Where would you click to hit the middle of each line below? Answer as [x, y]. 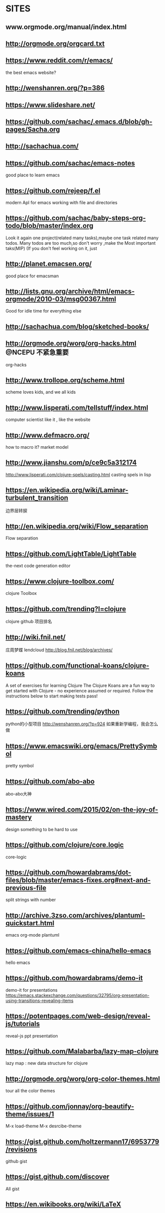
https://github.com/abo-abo [50, 781]
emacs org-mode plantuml [33, 935]
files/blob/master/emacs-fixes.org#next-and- [78, 880]
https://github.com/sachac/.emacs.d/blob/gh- [79, 122]
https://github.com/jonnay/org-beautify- [70, 1106]
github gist [16, 1161]
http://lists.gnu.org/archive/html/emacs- [70, 291]
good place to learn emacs [33, 175]
